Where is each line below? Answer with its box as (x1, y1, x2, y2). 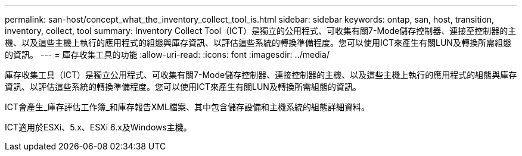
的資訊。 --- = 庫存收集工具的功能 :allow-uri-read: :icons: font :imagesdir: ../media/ (5, 49, 330, 60)
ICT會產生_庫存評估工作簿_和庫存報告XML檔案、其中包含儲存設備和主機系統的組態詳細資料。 (5, 102, 369, 112)
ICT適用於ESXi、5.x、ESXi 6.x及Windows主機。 (5, 122, 192, 132)
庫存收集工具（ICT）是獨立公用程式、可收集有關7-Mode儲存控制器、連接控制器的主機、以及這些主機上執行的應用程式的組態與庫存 (5, 70, 517, 80)
